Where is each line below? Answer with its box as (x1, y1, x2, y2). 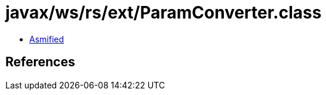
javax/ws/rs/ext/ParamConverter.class (5, 2, 322, 23)
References (5, 54, 75, 70)
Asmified (29, 33, 64, 44)
